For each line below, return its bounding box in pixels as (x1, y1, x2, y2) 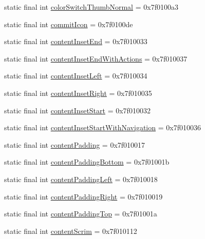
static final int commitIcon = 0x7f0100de (4, 18, 133, 29)
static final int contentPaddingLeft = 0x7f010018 (4, 173, 158, 184)
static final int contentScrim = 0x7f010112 (4, 225, 137, 236)
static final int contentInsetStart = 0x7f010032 (4, 105, 151, 115)
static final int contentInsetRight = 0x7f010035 (4, 87, 152, 98)
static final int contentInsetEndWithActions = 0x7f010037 (4, 53, 188, 64)
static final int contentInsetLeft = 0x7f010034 (4, 70, 147, 81)
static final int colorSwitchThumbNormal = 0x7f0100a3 (4, 2, 178, 12)
